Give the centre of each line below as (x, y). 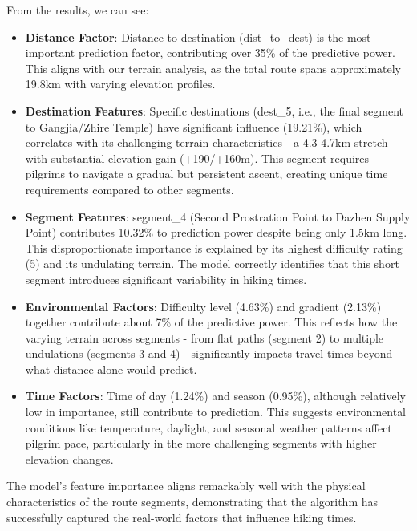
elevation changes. (69, 458)
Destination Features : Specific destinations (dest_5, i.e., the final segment (215, 110)
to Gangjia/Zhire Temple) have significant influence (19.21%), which (194, 126)
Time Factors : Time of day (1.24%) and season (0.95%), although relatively (215, 396)
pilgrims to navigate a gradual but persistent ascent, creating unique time (206, 174)
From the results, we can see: (78, 10)
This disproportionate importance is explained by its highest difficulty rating (214, 247)
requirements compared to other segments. (130, 189)
